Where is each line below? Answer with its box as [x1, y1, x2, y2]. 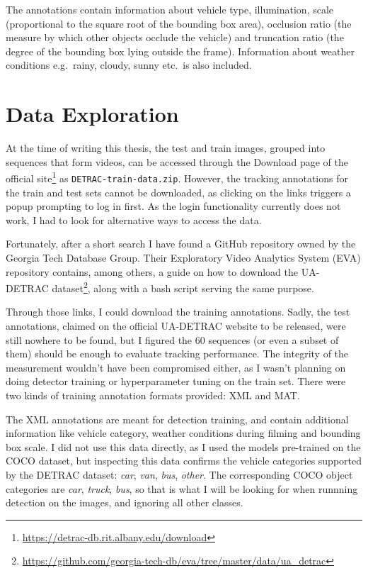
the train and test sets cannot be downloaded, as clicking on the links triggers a [6, 184, 351, 199]
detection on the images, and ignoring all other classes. [6, 495, 243, 510]
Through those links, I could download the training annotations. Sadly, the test [6, 304, 350, 319]
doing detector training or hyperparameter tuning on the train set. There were [6, 374, 346, 389]
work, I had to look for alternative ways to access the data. [6, 212, 262, 227]
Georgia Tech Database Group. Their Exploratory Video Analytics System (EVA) [6, 250, 361, 265]
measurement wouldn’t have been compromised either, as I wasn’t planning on [6, 360, 346, 374]
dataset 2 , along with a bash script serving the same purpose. [52, 279, 314, 295]
